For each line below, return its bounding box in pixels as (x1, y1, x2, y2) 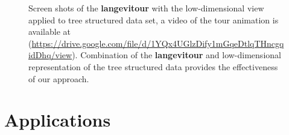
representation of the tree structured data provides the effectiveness (28, 60, 278, 73)
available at (28, 25, 71, 38)
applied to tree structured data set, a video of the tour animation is (28, 13, 279, 26)
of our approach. (28, 72, 89, 85)
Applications (4, 107, 111, 132)
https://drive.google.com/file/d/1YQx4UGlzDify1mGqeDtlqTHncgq (31, 37, 284, 49)
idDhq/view (28, 49, 72, 61)
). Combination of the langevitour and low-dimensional (72, 49, 281, 61)
